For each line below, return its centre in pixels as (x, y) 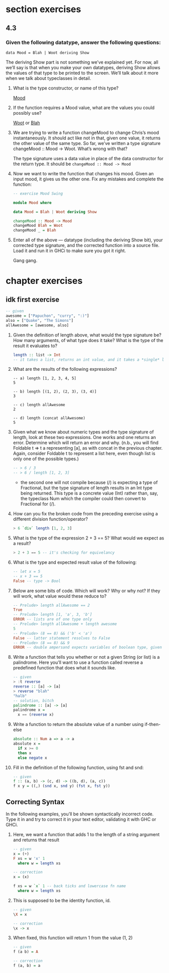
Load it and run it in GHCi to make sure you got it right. (69, 251)
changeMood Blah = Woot (38, 226)
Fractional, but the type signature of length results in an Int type (87, 488)
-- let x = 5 (27, 571)
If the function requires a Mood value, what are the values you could (84, 108)
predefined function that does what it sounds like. (64, 668)
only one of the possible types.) (46, 459)
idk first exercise (32, 299)
